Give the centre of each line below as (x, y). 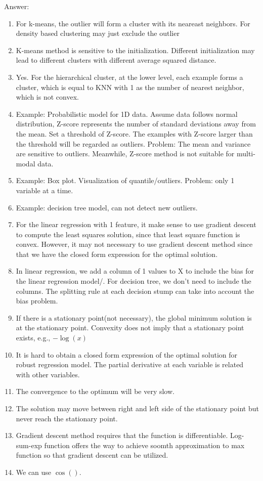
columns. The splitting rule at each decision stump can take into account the (135, 291)
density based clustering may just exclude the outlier (98, 33)
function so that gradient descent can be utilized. (92, 455)
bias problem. (37, 301)
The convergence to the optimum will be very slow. (95, 391)
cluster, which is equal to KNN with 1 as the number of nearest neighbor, (130, 87)
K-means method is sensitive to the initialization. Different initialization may (135, 50)
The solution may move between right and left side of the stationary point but (137, 408)
